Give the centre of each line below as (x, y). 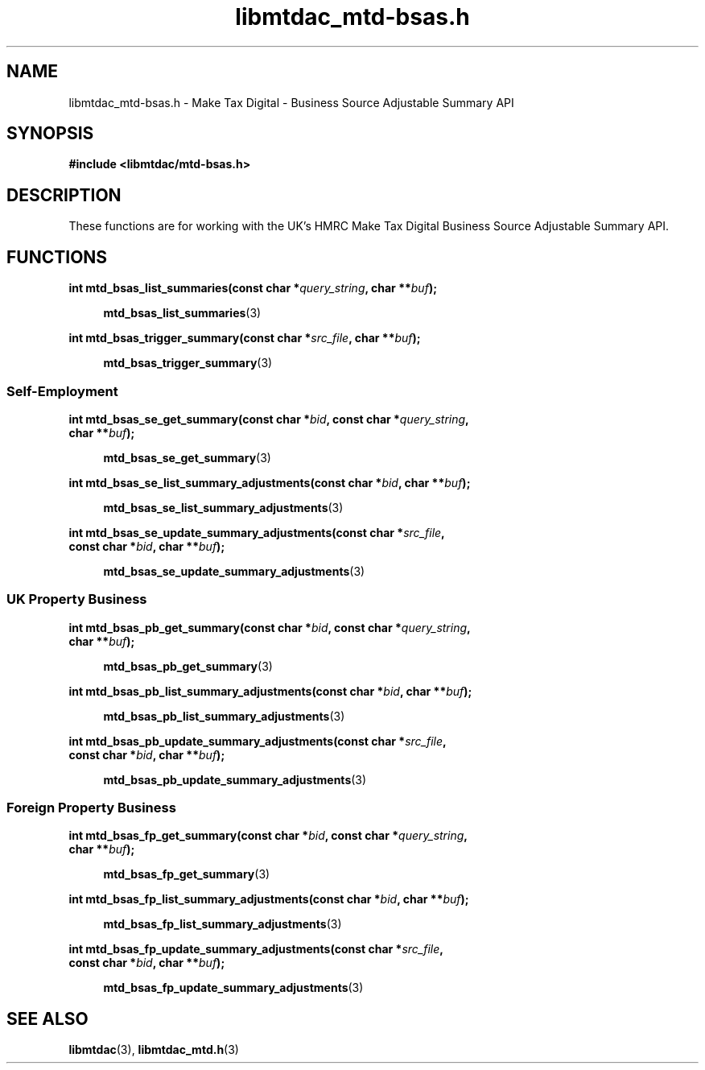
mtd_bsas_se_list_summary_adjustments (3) (223, 507)
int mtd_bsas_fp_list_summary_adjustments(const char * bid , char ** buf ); (269, 899)
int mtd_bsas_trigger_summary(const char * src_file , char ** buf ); (245, 338)
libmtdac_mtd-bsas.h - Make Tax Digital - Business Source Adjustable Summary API (291, 102)
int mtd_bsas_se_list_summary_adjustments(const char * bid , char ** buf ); (270, 482)
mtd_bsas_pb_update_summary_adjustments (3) (235, 779)
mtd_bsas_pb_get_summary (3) (188, 666)
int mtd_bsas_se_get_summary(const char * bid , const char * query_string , (269, 419)
